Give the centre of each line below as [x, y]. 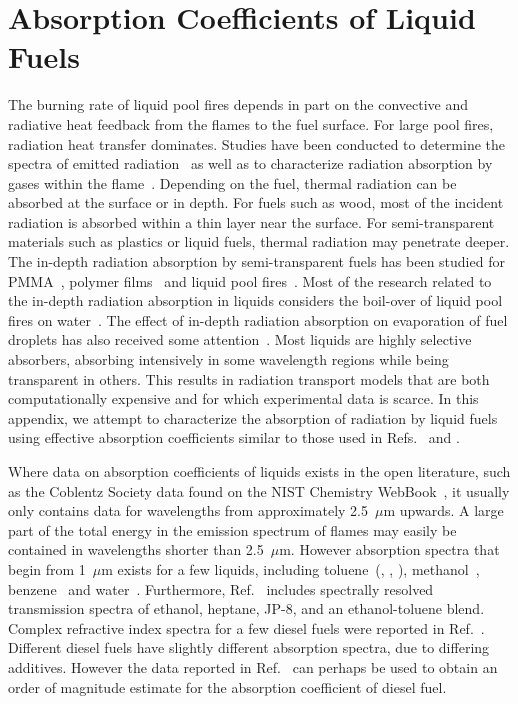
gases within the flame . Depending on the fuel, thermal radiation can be [232, 182]
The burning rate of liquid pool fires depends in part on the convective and [238, 104]
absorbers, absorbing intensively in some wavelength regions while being [228, 359]
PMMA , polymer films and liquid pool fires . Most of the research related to [250, 280]
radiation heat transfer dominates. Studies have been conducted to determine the [257, 143]
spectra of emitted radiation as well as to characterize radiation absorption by [250, 163]
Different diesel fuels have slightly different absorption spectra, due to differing [249, 647]
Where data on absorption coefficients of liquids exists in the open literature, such [259, 471]
